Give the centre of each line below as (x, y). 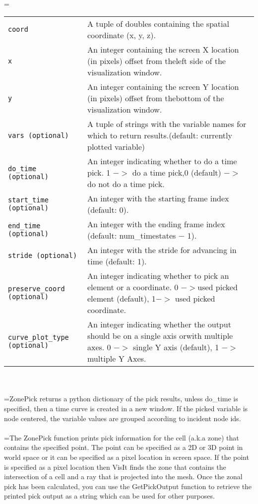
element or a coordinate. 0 (133, 287)
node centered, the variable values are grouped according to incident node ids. (123, 418)
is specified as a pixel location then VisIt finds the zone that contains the (115, 467)
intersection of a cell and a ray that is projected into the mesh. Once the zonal (123, 476)
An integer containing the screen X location (163, 50)
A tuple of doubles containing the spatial (158, 24)
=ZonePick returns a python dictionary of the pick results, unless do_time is (121, 399)
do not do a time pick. (126, 184)
